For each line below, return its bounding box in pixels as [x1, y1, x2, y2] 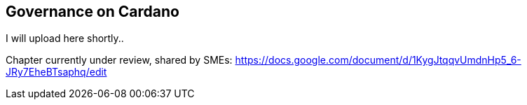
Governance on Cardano [6, 3, 179, 20]
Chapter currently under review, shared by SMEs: [6, 54, 233, 66]
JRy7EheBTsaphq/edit [6, 66, 107, 78]
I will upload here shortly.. [6, 32, 124, 45]
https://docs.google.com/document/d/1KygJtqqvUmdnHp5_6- [235, 54, 521, 66]
